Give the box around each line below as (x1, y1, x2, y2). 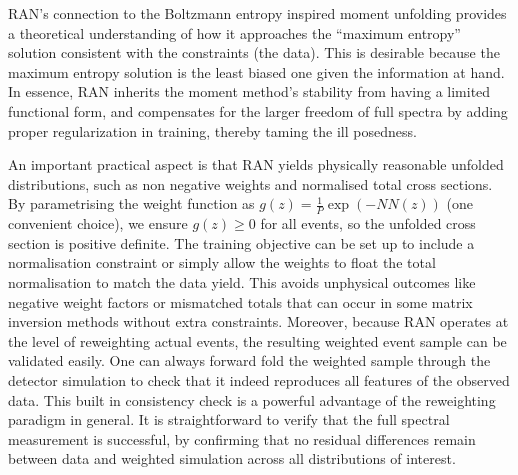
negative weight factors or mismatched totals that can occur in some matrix (8, 291, 473, 312)
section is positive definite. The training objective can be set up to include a (8, 232, 475, 253)
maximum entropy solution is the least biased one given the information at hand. (8, 61, 505, 82)
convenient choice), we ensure (8, 213, 188, 234)
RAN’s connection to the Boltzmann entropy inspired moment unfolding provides (8, 3, 507, 23)
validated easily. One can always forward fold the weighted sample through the (8, 350, 491, 371)
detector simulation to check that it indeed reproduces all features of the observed (8, 369, 510, 390)
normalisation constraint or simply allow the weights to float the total (8, 252, 436, 273)
